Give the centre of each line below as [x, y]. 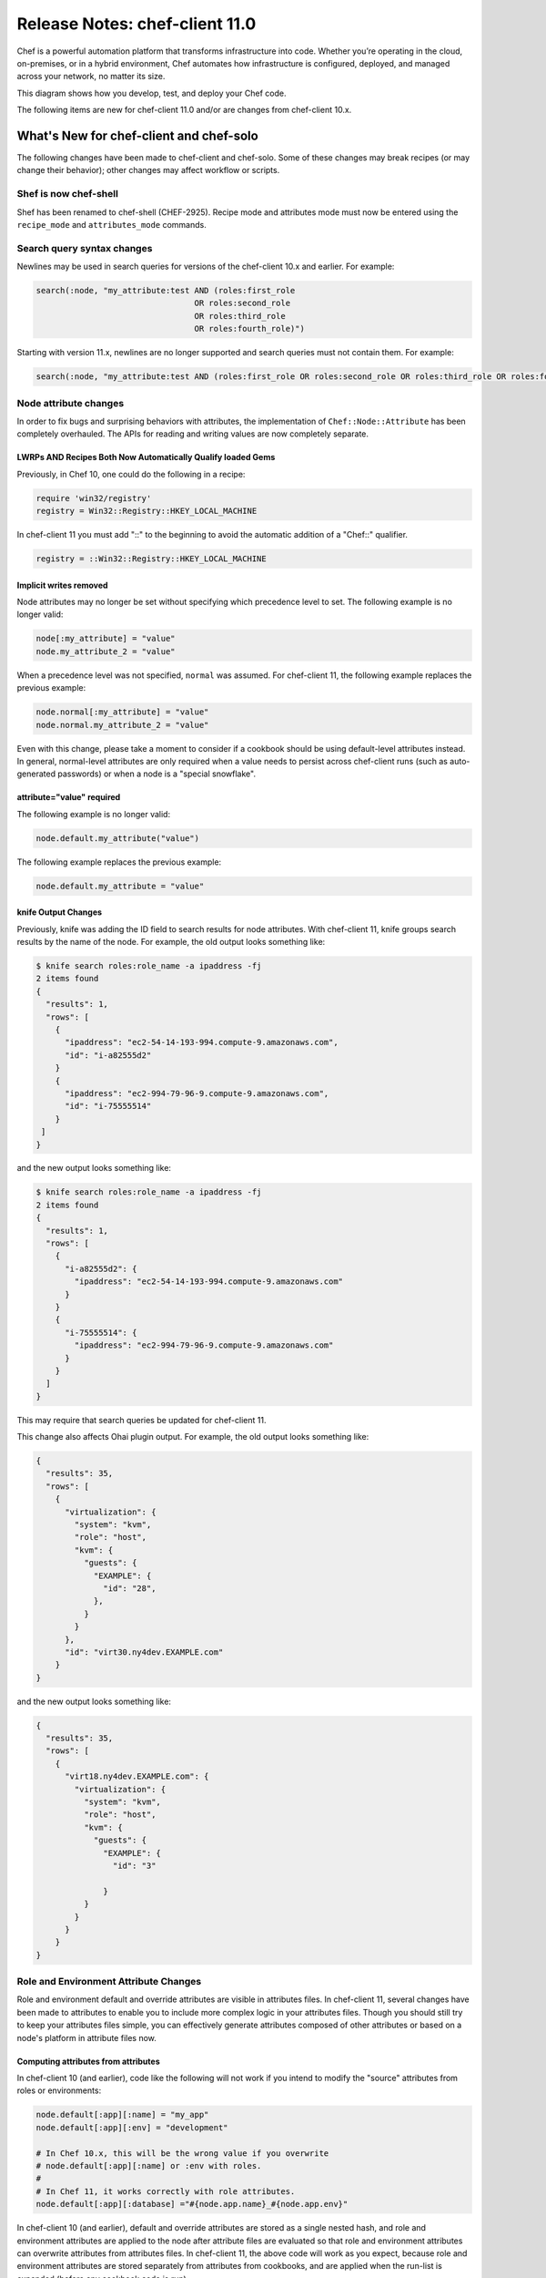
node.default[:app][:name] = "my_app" [122, 2115]
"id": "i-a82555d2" [108, 1055]
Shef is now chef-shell [67, 194]
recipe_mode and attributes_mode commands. [111, 224]
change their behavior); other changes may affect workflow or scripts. [148, 170]
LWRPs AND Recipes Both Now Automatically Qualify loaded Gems [146, 457]
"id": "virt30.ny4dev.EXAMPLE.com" [144, 1652]
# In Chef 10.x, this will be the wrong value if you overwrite [182, 2153]
